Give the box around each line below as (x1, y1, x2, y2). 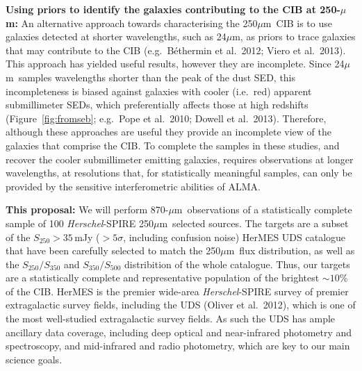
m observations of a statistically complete (174, 202, 352, 217)
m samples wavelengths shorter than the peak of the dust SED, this (6, 69, 296, 84)
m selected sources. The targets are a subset (159, 215, 349, 230)
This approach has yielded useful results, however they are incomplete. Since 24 (6, 56, 345, 71)
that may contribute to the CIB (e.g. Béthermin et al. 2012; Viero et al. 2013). (6, 42, 346, 57)
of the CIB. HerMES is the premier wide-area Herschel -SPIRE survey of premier (6, 283, 349, 298)
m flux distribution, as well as (226, 243, 355, 258)
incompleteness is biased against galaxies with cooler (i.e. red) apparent (6, 83, 312, 98)
